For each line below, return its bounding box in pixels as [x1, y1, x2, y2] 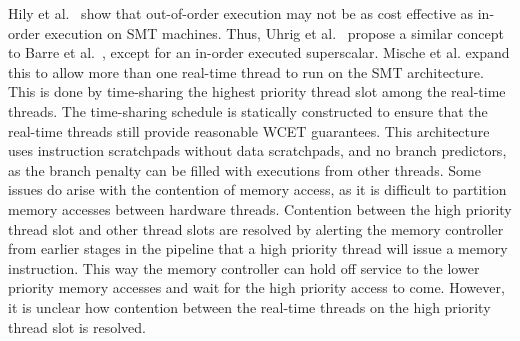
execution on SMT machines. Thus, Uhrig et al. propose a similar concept [44, 22, 504, 43]
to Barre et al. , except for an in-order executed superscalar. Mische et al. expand [8, 42, 510, 63]
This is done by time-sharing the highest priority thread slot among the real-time [8, 81, 506, 102]
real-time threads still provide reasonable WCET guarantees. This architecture [8, 120, 490, 141]
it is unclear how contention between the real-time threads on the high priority [8, 296, 491, 317]
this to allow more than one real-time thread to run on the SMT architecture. [8, 61, 484, 82]
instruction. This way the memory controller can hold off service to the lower [8, 257, 480, 278]
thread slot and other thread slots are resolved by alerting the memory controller [8, 218, 504, 239]
